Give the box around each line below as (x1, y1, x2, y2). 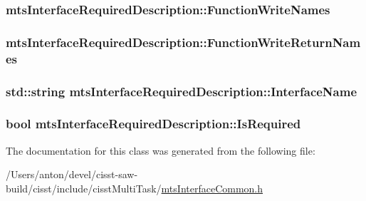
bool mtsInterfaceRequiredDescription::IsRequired (6, 115, 301, 133)
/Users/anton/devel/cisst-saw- (6, 167, 138, 182)
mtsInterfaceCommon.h (161, 180, 263, 195)
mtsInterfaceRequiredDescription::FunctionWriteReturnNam (6, 33, 361, 51)
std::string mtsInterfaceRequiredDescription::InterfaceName (6, 82, 357, 100)
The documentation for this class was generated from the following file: (6, 143, 315, 158)
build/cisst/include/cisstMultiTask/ (6, 180, 162, 195)
